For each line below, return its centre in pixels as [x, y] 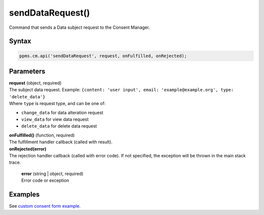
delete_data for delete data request [59, 126]
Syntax [20, 41]
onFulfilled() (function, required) [42, 135]
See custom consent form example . [45, 206]
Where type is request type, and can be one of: [57, 104]
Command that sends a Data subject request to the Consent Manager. [79, 27]
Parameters [27, 71]
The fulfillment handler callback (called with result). [61, 142]
